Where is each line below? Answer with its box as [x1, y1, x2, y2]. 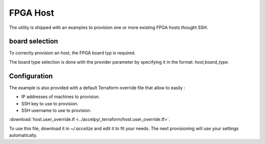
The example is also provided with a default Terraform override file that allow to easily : [9, 85, 185, 91]
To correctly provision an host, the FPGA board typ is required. [9, 50, 136, 56]
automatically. [9, 132, 38, 138]
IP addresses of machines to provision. [21, 94, 100, 100]
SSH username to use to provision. [21, 107, 92, 113]
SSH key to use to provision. [21, 100, 79, 106]
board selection [9, 37, 58, 46]
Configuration [9, 72, 53, 80]
